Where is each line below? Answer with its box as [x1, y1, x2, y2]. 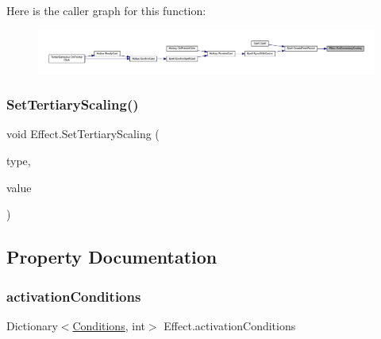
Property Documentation [6, 245, 217, 269]
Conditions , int [72, 317, 145, 333]
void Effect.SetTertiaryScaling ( [6, 125, 160, 142]
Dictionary [6, 317, 58, 333]
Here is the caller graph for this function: [6, 2, 206, 18]
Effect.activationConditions [164, 317, 296, 333]
